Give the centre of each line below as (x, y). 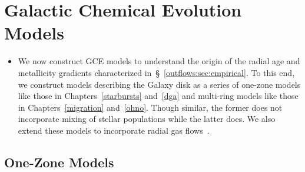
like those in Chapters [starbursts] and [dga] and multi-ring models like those (158, 96)
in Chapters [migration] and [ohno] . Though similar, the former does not (150, 107)
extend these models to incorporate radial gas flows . (114, 130)
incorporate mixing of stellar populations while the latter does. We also (147, 119)
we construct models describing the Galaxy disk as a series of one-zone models (159, 84)
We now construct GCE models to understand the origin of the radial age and (159, 61)
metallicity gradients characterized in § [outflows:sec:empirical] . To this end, (156, 72)
